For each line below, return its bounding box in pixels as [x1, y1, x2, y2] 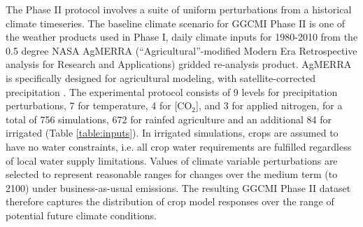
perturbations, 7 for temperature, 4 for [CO [6, 98, 192, 113]
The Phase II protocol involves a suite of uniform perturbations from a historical [6, 2, 352, 16]
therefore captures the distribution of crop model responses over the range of [6, 194, 334, 209]
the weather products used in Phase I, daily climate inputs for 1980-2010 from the [6, 29, 358, 44]
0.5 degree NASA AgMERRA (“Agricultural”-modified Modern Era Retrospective [6, 43, 357, 57]
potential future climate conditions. [6, 207, 157, 222]
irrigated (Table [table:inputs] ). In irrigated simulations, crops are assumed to [6, 125, 339, 140]
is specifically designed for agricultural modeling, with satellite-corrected [6, 70, 316, 85]
